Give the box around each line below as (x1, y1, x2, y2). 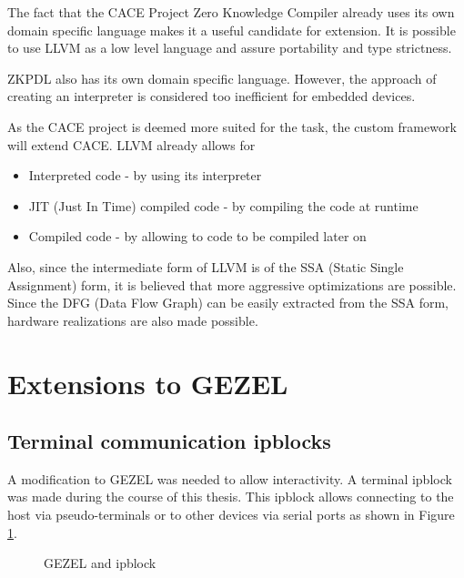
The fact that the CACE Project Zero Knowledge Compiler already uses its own (7, 3, 455, 21)
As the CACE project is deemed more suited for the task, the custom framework (7, 117, 457, 136)
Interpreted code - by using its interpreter (28, 166, 262, 185)
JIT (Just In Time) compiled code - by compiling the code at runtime (28, 196, 419, 215)
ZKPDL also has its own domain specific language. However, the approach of (7, 68, 437, 87)
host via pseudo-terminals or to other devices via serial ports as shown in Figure (7, 505, 455, 524)
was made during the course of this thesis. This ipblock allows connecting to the (7, 487, 454, 506)
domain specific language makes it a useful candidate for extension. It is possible (7, 20, 456, 39)
